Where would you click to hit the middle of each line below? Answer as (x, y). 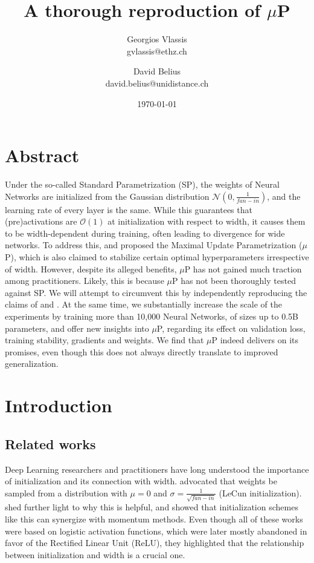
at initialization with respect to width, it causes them (207, 221)
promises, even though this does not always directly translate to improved (142, 351)
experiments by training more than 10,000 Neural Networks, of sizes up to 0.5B (152, 316)
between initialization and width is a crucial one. (95, 554)
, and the (284, 196)
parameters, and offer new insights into (77, 328)
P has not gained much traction (243, 268)
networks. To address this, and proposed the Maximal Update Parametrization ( (154, 245)
